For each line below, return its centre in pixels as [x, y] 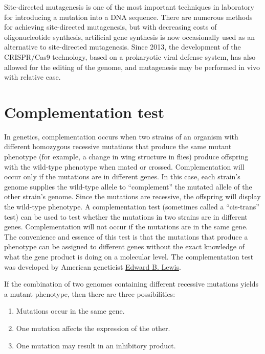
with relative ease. [32, 77]
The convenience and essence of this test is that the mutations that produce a [126, 236]
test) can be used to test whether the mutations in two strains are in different [126, 216]
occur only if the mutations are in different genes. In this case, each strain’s [122, 176]
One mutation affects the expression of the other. [93, 328]
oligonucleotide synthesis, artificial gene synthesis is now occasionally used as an [129, 37]
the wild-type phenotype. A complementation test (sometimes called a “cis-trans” [132, 207]
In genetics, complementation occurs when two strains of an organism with [121, 136]
